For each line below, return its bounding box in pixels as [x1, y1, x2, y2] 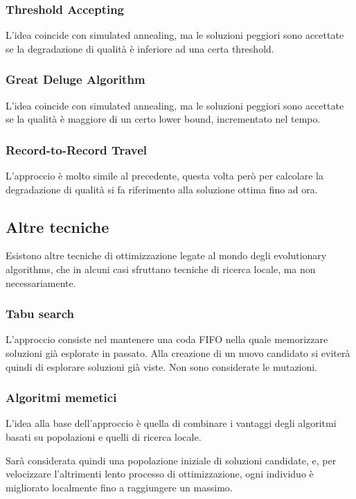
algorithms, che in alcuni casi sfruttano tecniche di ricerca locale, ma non [6, 262, 316, 277]
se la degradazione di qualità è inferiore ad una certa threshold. [6, 41, 274, 55]
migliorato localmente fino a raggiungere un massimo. [6, 480, 233, 494]
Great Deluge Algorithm [6, 71, 145, 88]
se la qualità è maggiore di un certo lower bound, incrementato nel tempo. [6, 112, 321, 126]
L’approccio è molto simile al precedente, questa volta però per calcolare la [6, 168, 324, 183]
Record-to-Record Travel [6, 141, 148, 158]
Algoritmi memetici [6, 389, 117, 406]
